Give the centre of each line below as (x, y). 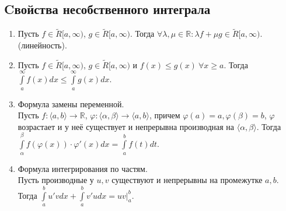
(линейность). (42, 45)
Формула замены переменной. (71, 103)
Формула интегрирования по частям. (83, 168)
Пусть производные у (56, 180)
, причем (165, 115)
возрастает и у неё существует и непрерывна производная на (126, 126)
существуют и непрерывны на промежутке (187, 180)
